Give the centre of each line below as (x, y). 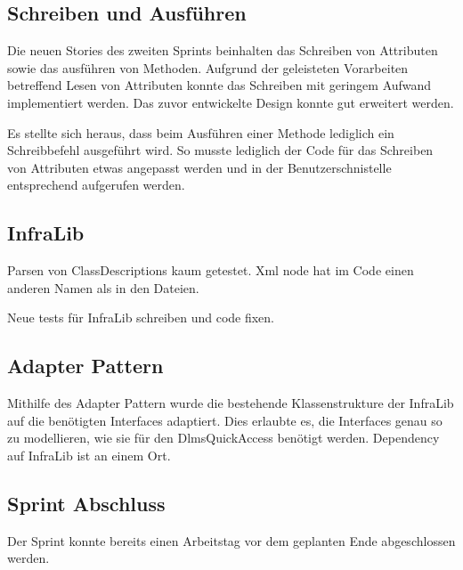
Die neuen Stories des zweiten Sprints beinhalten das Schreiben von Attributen (223, 50)
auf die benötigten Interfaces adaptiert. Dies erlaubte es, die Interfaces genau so (225, 420)
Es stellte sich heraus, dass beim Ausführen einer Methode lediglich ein (201, 132)
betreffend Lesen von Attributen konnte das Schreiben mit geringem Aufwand (219, 85)
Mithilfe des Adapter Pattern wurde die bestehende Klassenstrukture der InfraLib (231, 403)
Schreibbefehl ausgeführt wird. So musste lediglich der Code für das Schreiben (220, 150)
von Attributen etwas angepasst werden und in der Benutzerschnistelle (199, 167)
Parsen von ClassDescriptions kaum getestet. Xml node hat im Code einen (211, 270)
